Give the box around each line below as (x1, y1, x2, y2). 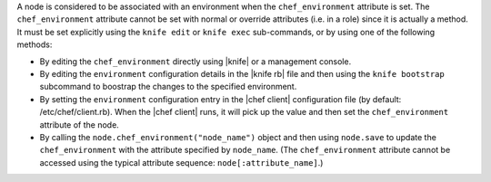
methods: (16, 39, 53, 50)
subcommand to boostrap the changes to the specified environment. (39, 81, 297, 92)
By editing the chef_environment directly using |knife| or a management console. (39, 55, 352, 67)
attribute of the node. (39, 119, 120, 130)
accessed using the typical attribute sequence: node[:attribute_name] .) (39, 157, 324, 168)
